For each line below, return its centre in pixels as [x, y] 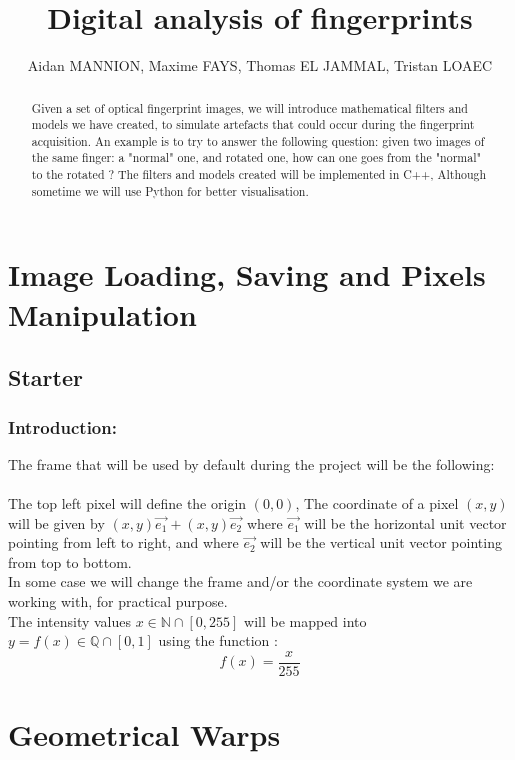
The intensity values [70, 620]
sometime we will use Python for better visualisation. [170, 190]
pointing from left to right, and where [123, 542]
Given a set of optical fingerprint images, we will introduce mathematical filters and [249, 107]
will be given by [56, 522]
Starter [45, 377]
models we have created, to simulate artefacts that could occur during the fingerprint [253, 124]
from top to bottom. [70, 561]
